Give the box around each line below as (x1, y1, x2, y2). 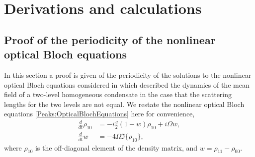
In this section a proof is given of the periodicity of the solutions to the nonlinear (4, 69, 252, 80)
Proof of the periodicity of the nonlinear (4, 32, 216, 47)
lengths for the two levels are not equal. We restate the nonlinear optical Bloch (4, 99, 245, 109)
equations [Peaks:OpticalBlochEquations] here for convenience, (4, 108, 195, 119)
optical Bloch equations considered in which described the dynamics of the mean (4, 79, 250, 90)
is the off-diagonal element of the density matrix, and (35, 142, 198, 153)
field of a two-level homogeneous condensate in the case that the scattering (4, 89, 232, 100)
